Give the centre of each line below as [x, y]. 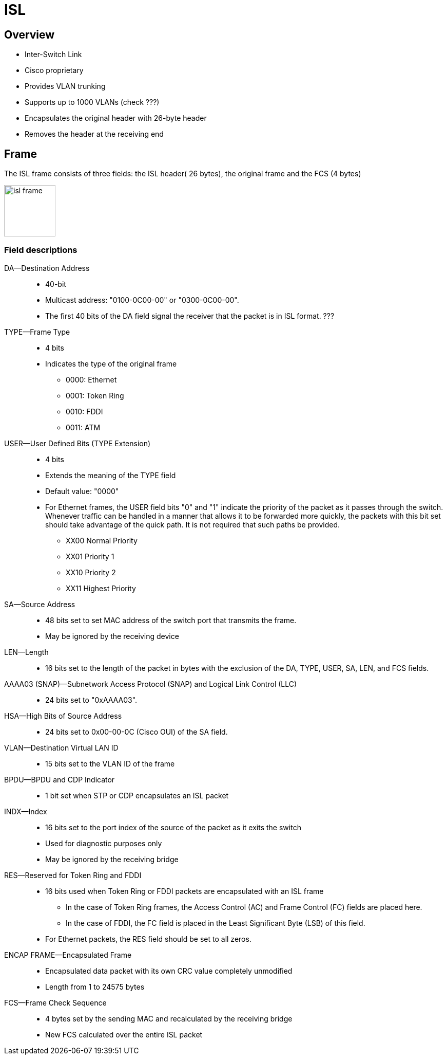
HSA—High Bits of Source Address [63, 716]
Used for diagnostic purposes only [104, 843]
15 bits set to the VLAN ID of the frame [110, 763]
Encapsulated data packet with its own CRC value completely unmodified [169, 971]
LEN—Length [26, 652]
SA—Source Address [40, 604]
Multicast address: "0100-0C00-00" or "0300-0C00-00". [142, 300]
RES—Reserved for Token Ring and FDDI [73, 875]
